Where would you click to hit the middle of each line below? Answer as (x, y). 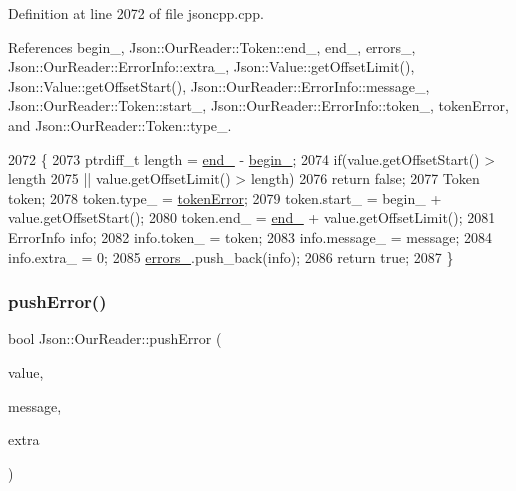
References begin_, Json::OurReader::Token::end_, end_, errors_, (212, 46)
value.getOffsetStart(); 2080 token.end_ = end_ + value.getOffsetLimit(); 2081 (252, 217)
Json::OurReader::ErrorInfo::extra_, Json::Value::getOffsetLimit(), (211, 66)
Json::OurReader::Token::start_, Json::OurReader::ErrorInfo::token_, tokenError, (258, 105)
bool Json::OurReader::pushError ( (115, 338)
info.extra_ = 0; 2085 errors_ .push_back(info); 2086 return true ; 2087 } (231, 256)
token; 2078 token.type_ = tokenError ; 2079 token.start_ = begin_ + (225, 197)
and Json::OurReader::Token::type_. (120, 124)
